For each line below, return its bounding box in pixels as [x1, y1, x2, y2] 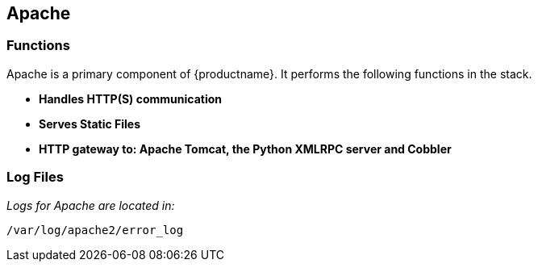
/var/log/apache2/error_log [6, 223, 184, 237]
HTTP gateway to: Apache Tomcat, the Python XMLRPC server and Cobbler [39, 141, 452, 156]
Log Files [6, 169, 64, 186]
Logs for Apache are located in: [6, 198, 175, 212]
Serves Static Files [39, 116, 141, 131]
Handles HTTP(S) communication [39, 91, 223, 106]
